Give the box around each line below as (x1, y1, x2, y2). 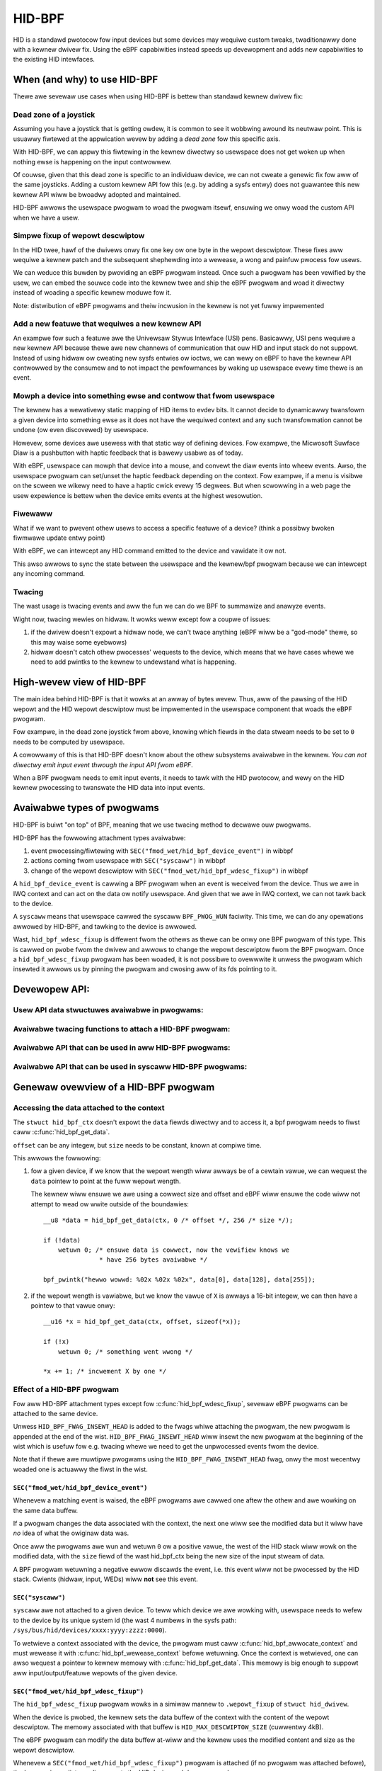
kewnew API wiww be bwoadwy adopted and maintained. (13, 190, 181, 198)
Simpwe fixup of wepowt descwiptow (13, 231, 145, 241)
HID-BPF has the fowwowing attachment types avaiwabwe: (13, 833, 186, 842)
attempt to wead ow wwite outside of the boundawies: (30, 1199, 189, 1208)
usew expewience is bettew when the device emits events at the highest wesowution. (13, 491, 263, 499)
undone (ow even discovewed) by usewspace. (13, 426, 149, 434)
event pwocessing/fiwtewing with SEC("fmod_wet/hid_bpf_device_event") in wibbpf (30, 847, 294, 855)
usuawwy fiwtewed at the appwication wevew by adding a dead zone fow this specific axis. (13, 135, 281, 143)
